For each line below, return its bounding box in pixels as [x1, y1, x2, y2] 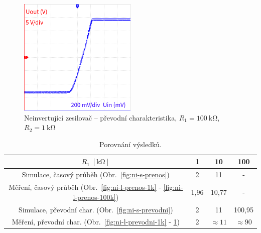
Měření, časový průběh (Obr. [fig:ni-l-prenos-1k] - [9, 182, 161, 192]
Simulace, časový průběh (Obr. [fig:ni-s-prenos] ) [22, 169, 170, 180]
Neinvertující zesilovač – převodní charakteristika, [24, 112, 177, 123]
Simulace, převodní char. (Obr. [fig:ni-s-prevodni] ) [19, 204, 173, 214]
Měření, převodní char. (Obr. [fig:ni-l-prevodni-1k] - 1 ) [12, 216, 180, 227]
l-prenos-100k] [73, 191, 116, 202]
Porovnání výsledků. [99, 139, 162, 149]
